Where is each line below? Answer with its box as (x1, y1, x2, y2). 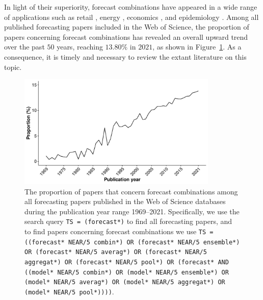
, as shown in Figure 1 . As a (152, 41, 242, 52)
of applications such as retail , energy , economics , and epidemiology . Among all (4, 11, 259, 22)
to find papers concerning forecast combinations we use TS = (24, 226, 214, 237)
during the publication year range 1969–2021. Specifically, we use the (24, 206, 240, 216)
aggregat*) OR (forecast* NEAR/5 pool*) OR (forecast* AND (24, 259, 229, 266)
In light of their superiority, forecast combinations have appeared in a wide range (4, 2, 257, 12)
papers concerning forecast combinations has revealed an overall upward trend (4, 31, 248, 42)
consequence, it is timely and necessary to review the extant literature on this (4, 51, 247, 62)
